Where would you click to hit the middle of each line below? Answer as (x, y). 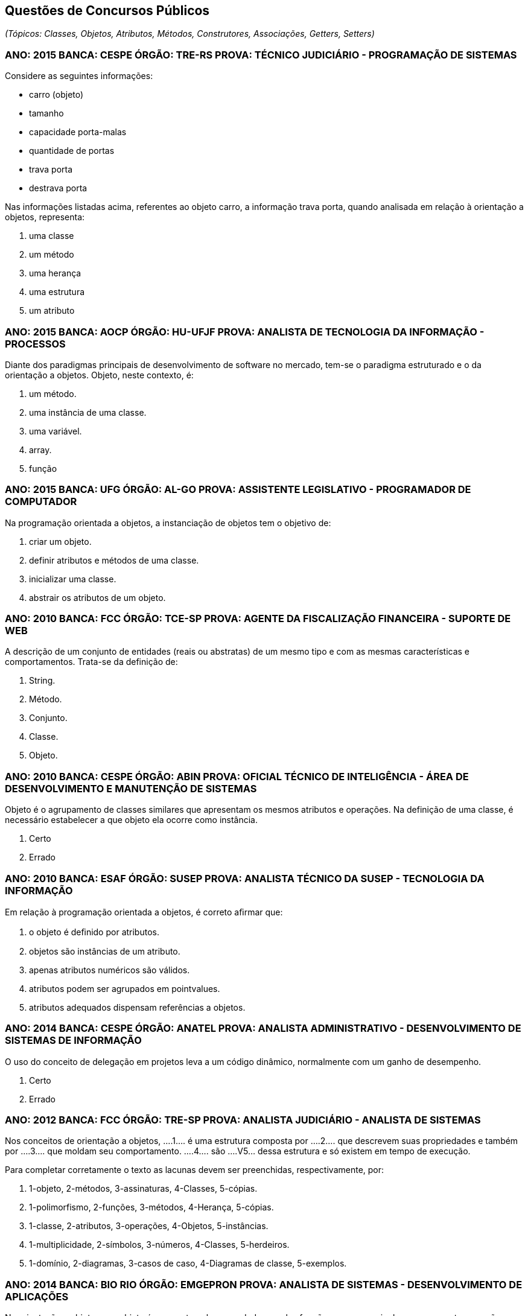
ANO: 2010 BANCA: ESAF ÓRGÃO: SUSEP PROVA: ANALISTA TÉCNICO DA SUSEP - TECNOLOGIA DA (245, 878)
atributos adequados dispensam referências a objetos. (137, 1007)
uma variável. (56, 431)
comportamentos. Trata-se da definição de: (91, 662)
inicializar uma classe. (73, 579)
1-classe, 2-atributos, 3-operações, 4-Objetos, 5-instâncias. (149, 1226)
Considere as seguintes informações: (79, 76)
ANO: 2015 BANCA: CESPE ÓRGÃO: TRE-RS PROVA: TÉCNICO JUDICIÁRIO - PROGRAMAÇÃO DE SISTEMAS (261, 55)
